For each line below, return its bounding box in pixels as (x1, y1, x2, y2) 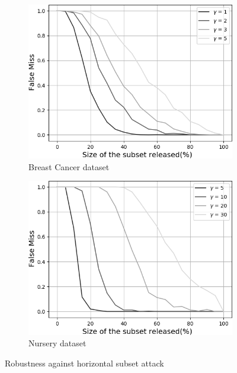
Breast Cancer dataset (28, 160, 110, 173)
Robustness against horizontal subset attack (5, 356, 164, 369)
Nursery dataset (28, 337, 87, 349)
